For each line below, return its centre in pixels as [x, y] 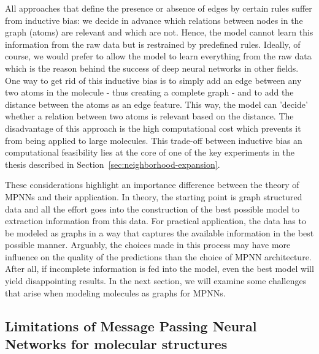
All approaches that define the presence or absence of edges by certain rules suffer [159, 8]
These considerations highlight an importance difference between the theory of [152, 185]
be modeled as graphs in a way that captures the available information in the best [159, 232]
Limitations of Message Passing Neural [131, 326]
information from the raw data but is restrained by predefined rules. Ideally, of [153, 44]
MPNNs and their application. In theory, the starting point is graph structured [154, 196]
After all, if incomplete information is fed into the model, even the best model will [159, 269]
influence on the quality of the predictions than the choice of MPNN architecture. [158, 256]
